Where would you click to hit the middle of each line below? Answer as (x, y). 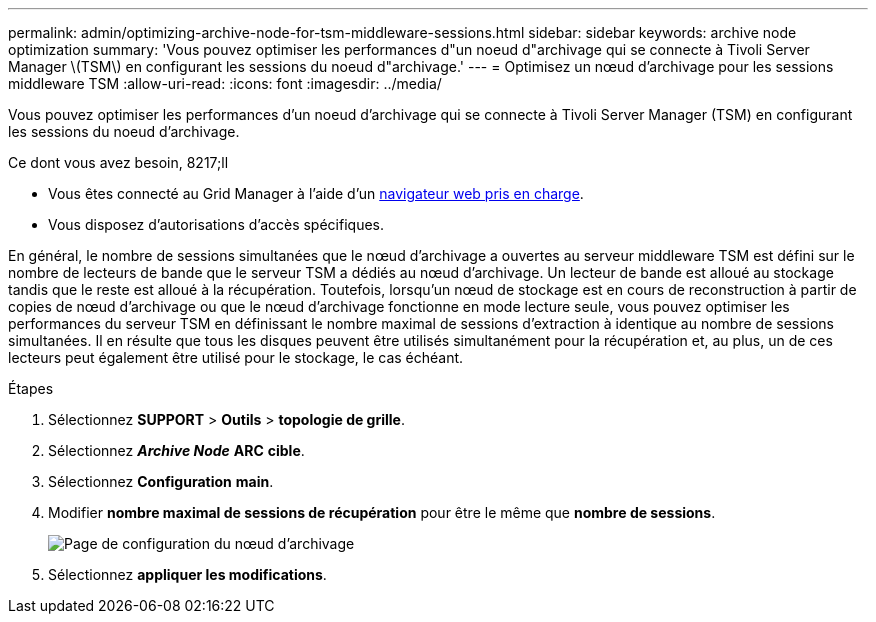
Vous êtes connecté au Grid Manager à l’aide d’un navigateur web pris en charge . (316, 193)
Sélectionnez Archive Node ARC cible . (176, 450)
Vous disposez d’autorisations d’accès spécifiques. (216, 224)
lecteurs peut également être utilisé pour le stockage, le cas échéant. (236, 357)
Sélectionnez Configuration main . (161, 481)
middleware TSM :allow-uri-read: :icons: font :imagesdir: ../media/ (225, 83)
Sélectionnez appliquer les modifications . (187, 574)
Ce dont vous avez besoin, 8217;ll (118, 162)
